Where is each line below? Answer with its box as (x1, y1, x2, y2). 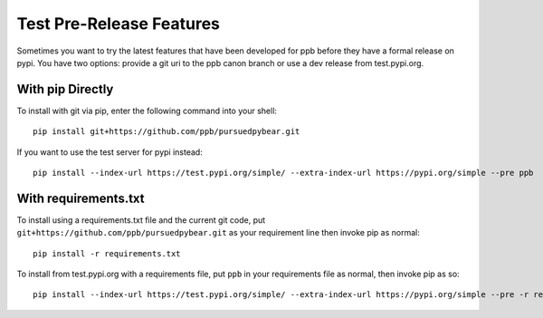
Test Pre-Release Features (16, 14, 221, 34)
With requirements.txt (16, 190, 145, 206)
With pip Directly (16, 82, 114, 97)
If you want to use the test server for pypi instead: (16, 146, 203, 158)
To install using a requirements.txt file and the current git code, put (16, 214, 266, 226)
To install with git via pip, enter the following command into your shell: (16, 105, 278, 116)
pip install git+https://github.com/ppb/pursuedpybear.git (33, 127, 300, 137)
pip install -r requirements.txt (33, 248, 181, 258)
